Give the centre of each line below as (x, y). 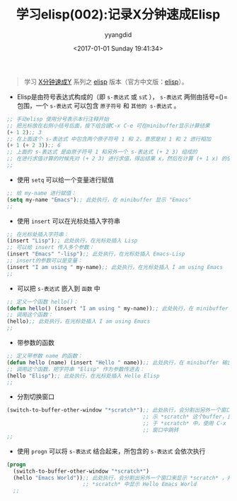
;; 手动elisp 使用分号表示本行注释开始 (58, 119)
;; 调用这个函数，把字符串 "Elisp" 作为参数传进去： (76, 369)
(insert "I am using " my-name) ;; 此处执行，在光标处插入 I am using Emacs (115, 267)
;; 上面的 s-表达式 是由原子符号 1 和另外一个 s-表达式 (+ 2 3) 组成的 (102, 152)
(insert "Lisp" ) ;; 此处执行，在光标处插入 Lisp (72, 241)
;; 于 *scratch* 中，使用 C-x (185, 424)
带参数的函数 (35, 343)
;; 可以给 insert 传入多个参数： (51, 248)
